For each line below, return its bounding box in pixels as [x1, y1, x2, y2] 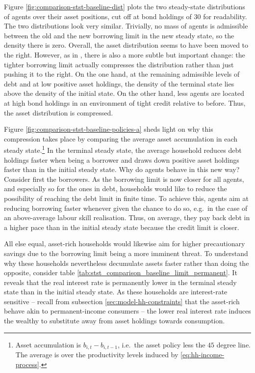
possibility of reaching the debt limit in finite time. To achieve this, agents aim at [4, 193, 249, 203]
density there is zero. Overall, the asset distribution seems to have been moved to [4, 40, 249, 50]
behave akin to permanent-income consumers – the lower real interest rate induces [4, 306, 251, 316]
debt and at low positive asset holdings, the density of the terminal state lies [4, 78, 234, 88]
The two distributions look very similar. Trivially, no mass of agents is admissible [4, 21, 248, 31]
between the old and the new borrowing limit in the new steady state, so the [4, 30, 234, 40]
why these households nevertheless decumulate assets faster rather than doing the [4, 258, 249, 268]
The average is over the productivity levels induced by [15, 349, 178, 360]
